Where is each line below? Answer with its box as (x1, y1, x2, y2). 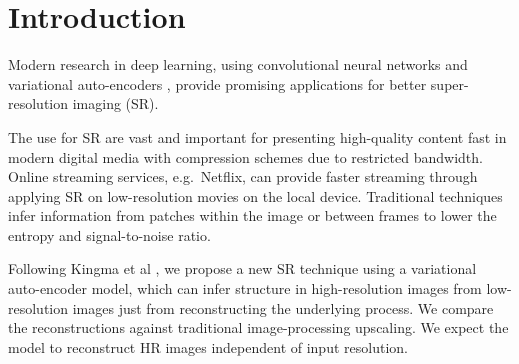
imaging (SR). (72, 93, 159, 114)
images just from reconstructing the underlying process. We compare (72, 297, 494, 318)
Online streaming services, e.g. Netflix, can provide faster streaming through (8, 166, 478, 187)
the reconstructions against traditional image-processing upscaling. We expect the (8, 317, 509, 338)
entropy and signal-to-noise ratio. (8, 224, 211, 245)
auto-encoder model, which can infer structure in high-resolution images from (8, 278, 482, 299)
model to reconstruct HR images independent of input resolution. (8, 336, 408, 357)
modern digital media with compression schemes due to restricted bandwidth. (8, 146, 483, 167)
